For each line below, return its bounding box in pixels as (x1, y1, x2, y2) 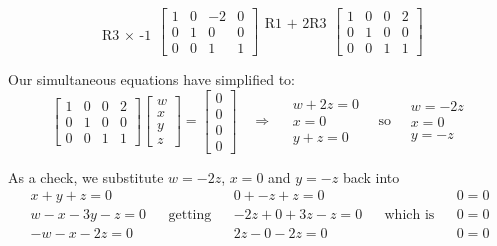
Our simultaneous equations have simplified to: (8, 69, 295, 90)
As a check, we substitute (8, 166, 164, 187)
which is (384, 208, 435, 223)
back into (342, 166, 400, 187)
